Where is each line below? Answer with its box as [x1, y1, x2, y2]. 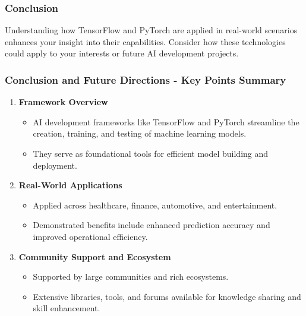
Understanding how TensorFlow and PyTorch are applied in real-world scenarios [5, 24, 298, 36]
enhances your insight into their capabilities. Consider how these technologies [5, 35, 286, 48]
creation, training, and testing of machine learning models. [33, 127, 247, 140]
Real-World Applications [18, 179, 122, 191]
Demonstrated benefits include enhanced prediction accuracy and [33, 219, 270, 231]
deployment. [33, 159, 77, 171]
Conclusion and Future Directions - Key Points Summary [5, 72, 286, 87]
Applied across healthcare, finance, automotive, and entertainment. [33, 198, 277, 211]
